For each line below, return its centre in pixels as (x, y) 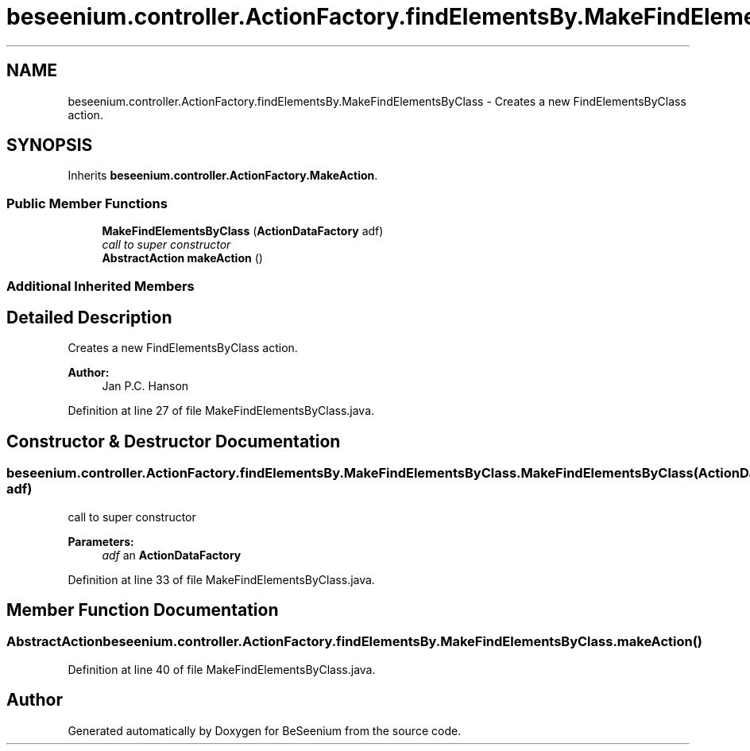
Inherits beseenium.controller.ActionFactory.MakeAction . (223, 176)
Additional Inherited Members (101, 286)
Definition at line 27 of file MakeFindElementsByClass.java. (221, 411)
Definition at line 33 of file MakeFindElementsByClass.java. (221, 579)
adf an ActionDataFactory (172, 555)
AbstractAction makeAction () (182, 258)
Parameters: (101, 541)
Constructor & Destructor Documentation (174, 441)
